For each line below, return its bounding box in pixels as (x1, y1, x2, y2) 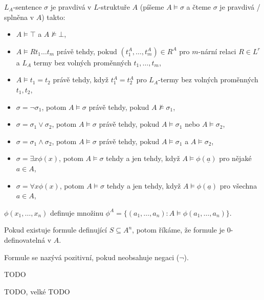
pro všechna (219, 180, 257, 191)
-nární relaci (198, 45, 236, 56)
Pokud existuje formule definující (4, 224, 107, 235)
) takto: (41, 11, 65, 22)
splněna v (4, 11, 34, 22)
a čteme (186, 2, 211, 12)
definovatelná (4, 234, 46, 245)
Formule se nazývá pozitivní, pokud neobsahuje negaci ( (4, 251, 180, 262)
